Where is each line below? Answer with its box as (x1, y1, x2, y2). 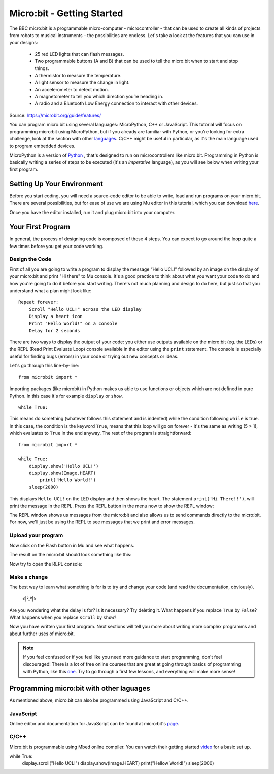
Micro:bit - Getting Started (9, 8, 123, 19)
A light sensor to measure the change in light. (35, 79, 130, 86)
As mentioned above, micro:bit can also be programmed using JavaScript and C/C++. (9, 697, 189, 703)
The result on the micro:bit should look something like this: (9, 551, 132, 557)
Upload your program (9, 532, 63, 539)
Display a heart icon (28, 313, 83, 320)
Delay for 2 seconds (28, 328, 80, 333)
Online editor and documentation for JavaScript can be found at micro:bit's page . (9, 721, 180, 727)
